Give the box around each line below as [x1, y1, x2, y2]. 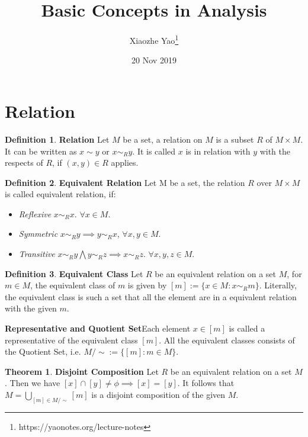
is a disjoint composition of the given [91, 388, 226, 400]
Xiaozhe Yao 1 [129, 33, 179, 46]
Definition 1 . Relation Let [5, 133, 110, 145]
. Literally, [259, 279, 297, 291]
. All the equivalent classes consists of [159, 333, 295, 346]
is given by [127, 279, 167, 291]
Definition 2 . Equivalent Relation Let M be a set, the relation [5, 176, 245, 188]
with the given [5, 302, 57, 314]
